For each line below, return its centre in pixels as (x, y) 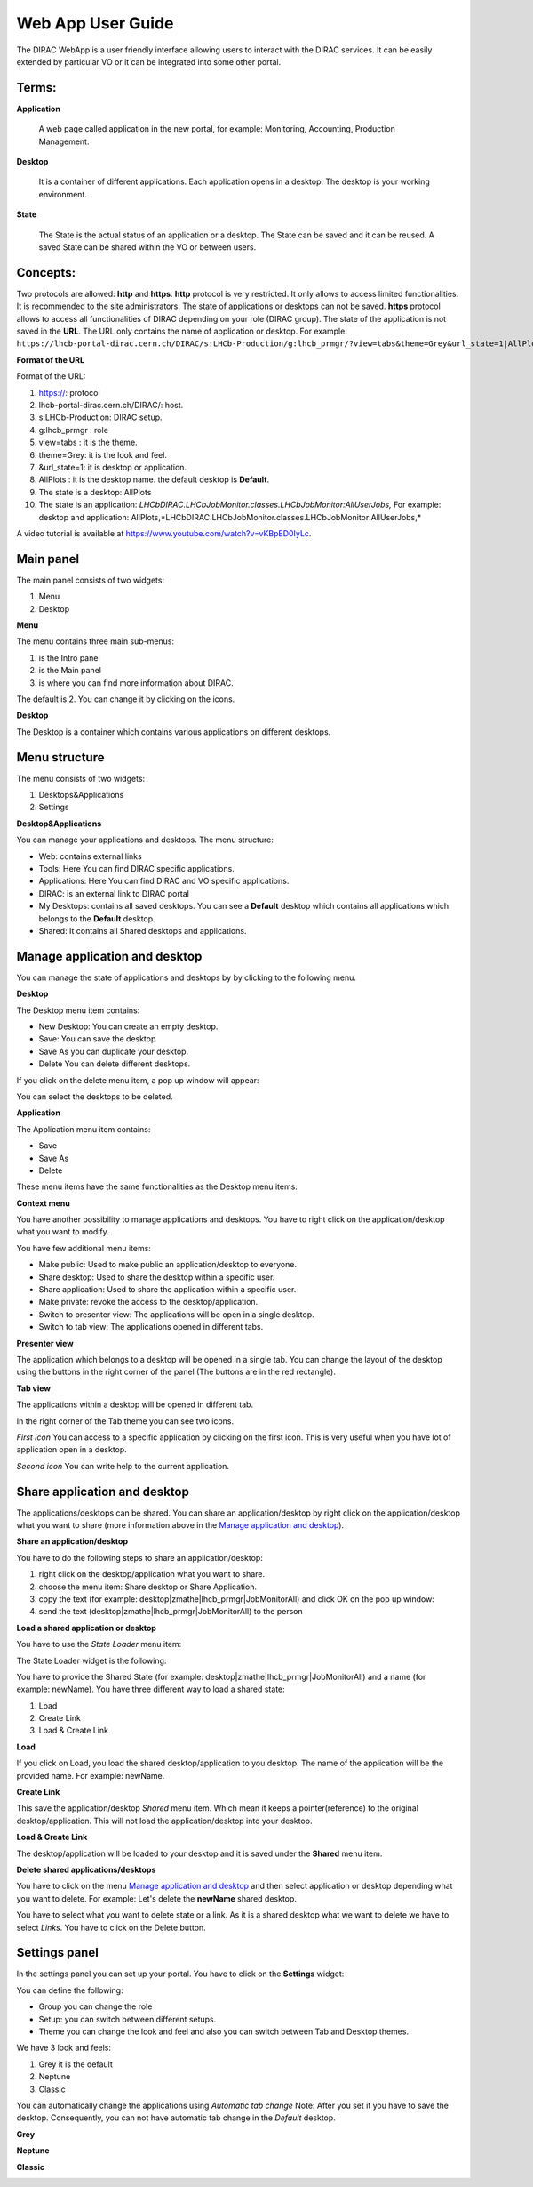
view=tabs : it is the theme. (88, 442)
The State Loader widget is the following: (91, 1660)
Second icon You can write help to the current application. (123, 1466)
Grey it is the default (76, 2064)
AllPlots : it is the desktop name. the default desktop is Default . (154, 479)
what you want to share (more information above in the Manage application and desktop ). (180, 1525)
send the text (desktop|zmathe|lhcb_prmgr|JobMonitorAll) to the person (171, 1612)
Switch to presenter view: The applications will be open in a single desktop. (176, 1314)
